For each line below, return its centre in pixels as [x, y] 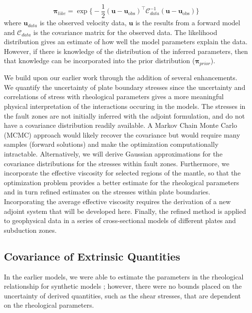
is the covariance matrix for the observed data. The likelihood [125, 32]
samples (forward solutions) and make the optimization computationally [111, 144]
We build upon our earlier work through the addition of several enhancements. [121, 78]
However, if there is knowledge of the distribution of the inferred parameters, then [126, 51]
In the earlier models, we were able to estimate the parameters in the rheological [124, 276]
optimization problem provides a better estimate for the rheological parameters [122, 182]
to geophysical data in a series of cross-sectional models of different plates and [120, 220]
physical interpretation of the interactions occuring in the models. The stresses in [125, 106]
